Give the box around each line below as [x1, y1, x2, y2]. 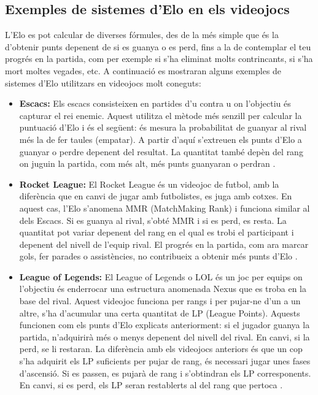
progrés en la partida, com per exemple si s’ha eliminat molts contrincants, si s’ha [5, 52, 313, 65]
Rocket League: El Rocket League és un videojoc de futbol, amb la [19, 177, 279, 190]
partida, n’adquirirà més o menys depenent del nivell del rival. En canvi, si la [19, 330, 310, 343]
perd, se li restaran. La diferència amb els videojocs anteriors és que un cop [19, 342, 303, 355]
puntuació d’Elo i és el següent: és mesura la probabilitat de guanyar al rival [19, 121, 307, 134]
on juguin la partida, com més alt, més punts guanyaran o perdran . [19, 157, 276, 170]
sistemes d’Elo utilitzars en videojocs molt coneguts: [5, 76, 201, 89]
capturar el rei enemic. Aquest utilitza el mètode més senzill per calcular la [19, 109, 302, 121]
